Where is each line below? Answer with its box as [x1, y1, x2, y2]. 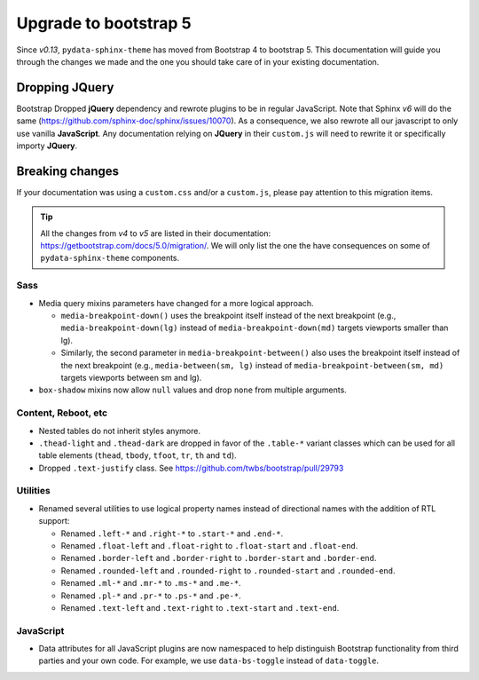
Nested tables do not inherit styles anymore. [38, 425, 201, 436]
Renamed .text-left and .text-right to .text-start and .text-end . [60, 602, 340, 613]
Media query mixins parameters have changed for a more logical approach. [38, 297, 314, 308]
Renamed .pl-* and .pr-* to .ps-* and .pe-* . [60, 590, 241, 601]
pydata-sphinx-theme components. [40, 253, 180, 264]
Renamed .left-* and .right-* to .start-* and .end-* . [60, 528, 284, 539]
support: [38, 516, 70, 526]
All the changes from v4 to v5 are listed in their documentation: [40, 227, 271, 239]
